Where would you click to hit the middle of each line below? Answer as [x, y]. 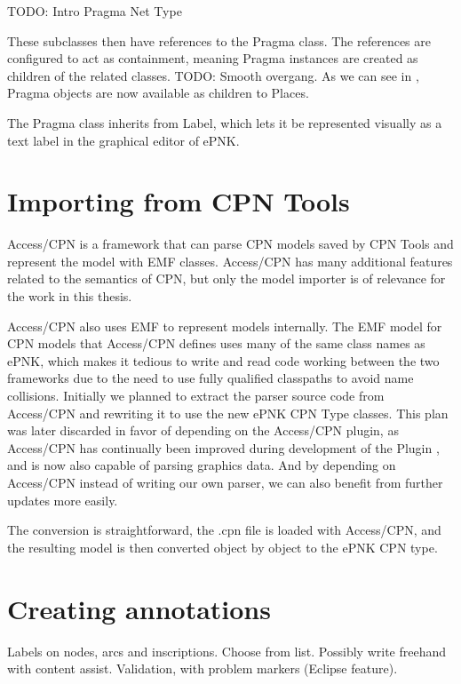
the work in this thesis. [70, 296]
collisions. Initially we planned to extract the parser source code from [196, 396]
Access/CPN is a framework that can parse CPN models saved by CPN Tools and [230, 244]
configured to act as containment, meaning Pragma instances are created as [213, 58]
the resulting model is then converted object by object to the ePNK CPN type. [223, 547]
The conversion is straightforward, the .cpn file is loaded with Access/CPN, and [224, 530]
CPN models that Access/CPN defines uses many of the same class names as [216, 343]
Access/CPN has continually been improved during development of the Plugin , [223, 447]
